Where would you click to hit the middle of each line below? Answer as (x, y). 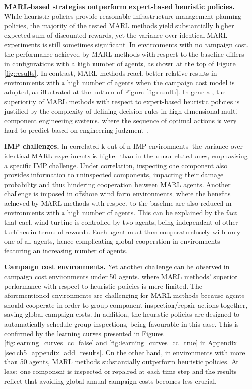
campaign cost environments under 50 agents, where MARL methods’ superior (121, 276)
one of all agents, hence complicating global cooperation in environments (112, 241)
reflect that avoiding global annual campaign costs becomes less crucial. (110, 381)
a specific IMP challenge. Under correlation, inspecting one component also (116, 165)
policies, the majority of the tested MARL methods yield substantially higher (119, 25)
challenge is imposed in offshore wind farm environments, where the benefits (118, 194)
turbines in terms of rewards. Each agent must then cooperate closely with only (123, 231)
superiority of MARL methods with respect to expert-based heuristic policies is (122, 101)
